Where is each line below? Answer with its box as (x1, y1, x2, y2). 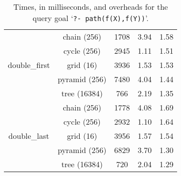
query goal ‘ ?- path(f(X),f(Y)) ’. (32, 12, 149, 23)
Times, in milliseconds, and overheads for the (13, 1, 168, 12)
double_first (8, 59, 50, 70)
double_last (8, 130, 49, 141)
